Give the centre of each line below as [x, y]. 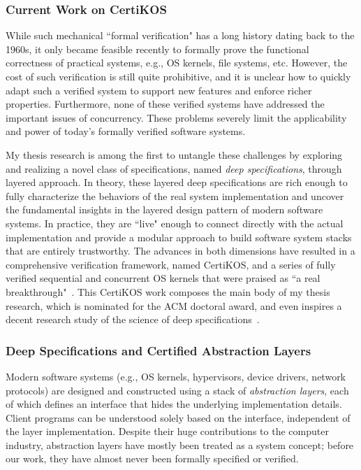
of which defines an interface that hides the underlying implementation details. [174, 404]
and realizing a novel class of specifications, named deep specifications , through [174, 168]
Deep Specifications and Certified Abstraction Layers [159, 350]
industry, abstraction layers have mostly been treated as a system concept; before [180, 444]
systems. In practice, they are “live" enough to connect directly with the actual [175, 223]
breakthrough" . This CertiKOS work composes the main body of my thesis [168, 291]
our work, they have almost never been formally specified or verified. [152, 458]
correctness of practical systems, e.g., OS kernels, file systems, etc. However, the [177, 63]
